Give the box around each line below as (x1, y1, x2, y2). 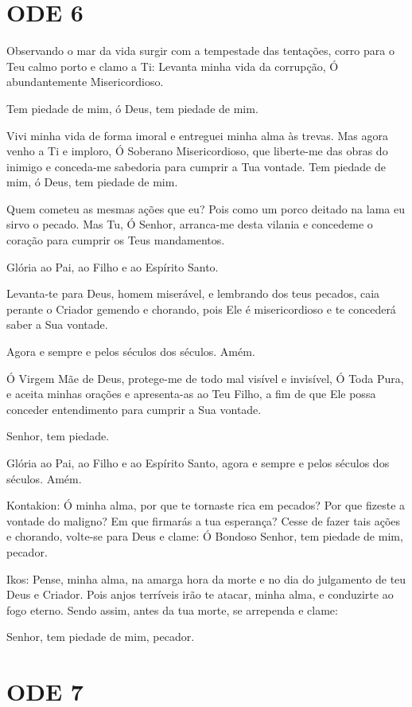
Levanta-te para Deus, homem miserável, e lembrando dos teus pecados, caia (6, 285, 380, 302)
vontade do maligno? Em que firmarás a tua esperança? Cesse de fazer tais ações (6, 512, 401, 529)
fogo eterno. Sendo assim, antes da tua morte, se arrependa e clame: (6, 601, 338, 618)
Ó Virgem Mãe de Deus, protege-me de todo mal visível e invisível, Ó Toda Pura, (6, 369, 404, 386)
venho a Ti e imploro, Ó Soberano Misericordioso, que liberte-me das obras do (6, 143, 388, 159)
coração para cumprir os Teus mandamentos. (6, 232, 225, 248)
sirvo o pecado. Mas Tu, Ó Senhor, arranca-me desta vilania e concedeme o (6, 216, 373, 232)
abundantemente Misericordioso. (6, 73, 164, 90)
